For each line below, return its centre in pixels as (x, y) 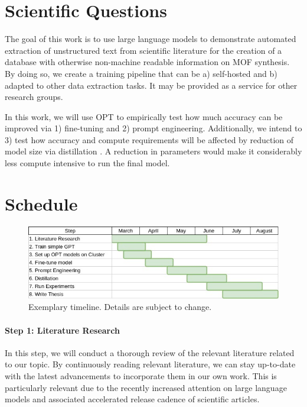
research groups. (34, 97)
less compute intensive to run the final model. (87, 163)
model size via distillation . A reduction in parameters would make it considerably (153, 151)
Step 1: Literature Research (62, 330)
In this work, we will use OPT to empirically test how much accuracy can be (144, 116)
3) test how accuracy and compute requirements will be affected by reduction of (149, 139)
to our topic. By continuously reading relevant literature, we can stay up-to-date (150, 364)
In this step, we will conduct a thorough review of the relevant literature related (150, 352)
